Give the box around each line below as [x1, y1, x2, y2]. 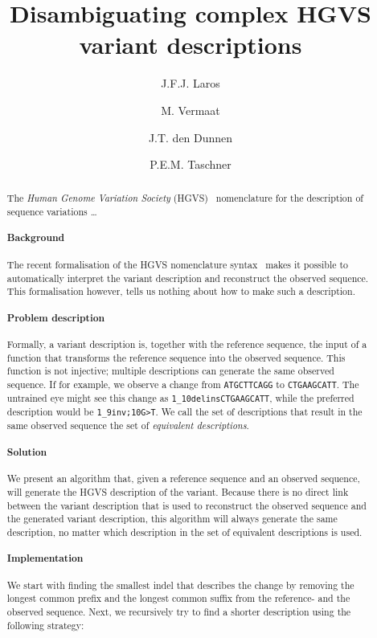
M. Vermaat [161, 101, 220, 118]
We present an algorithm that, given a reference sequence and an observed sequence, [6, 472, 360, 485]
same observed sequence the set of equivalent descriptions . [6, 419, 249, 432]
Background [6, 231, 65, 245]
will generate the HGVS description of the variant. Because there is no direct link [6, 485, 349, 498]
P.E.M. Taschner [150, 156, 232, 173]
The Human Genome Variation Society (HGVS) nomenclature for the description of [6, 191, 363, 205]
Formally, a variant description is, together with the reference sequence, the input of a [6, 337, 367, 351]
